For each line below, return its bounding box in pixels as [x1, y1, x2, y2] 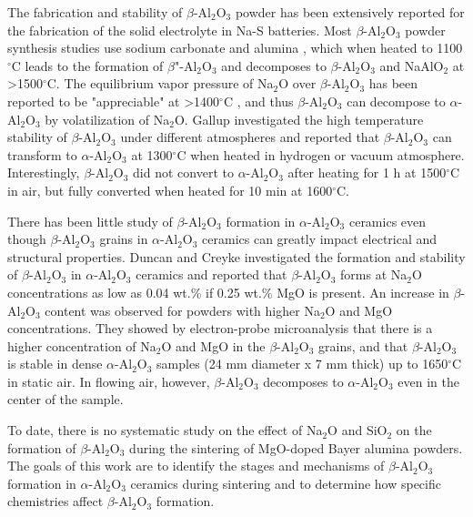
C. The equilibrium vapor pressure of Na [46, 74, 274, 93]
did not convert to [133, 163, 234, 182]
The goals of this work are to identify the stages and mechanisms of [7, 456, 385, 475]
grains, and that [318, 336, 408, 355]
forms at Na [340, 265, 408, 284]
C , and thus [223, 91, 294, 110]
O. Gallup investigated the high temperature [174, 109, 424, 128]
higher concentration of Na [7, 336, 156, 355]
